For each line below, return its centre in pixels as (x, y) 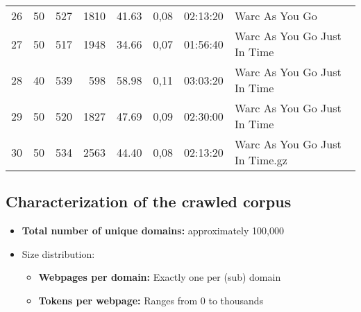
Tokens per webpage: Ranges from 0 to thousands (151, 300)
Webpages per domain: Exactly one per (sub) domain (160, 277)
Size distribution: (58, 253)
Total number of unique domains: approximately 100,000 (153, 231)
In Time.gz (261, 160)
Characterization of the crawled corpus (149, 201)
